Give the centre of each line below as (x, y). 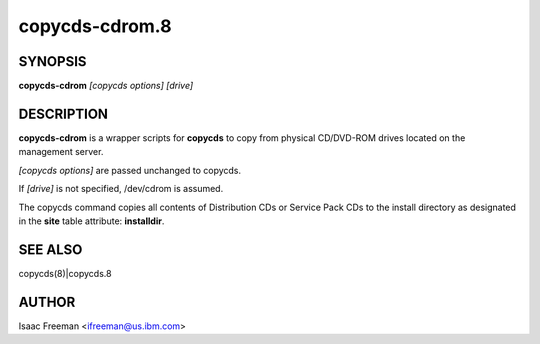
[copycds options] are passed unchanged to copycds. (130, 170)
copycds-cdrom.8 (95, 26)
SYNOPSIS (52, 61)
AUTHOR (47, 301)
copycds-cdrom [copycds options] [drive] (106, 86)
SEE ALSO (50, 249)
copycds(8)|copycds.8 (65, 273)
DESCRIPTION (63, 113)
